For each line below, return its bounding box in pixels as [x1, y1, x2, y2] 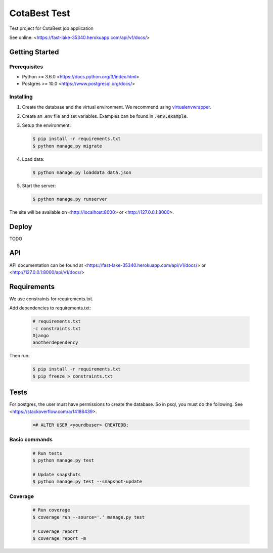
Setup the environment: [22, 122, 71, 128]
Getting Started [9, 48, 59, 56]
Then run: [9, 353, 30, 359]
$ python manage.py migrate [32, 143, 102, 149]
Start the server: [22, 182, 56, 189]
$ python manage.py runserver [32, 196, 108, 202]
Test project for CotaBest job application [9, 25, 94, 31]
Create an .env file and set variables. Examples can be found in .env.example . [22, 113, 188, 119]
